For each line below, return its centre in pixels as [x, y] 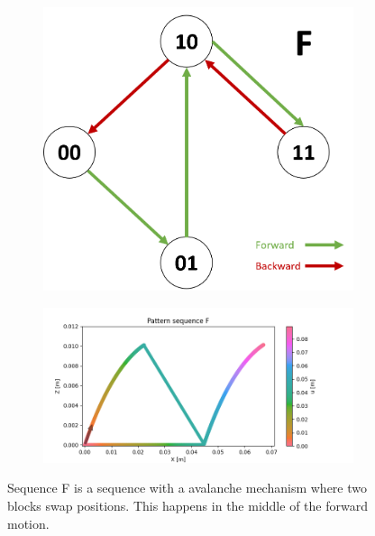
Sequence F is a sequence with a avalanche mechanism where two [187, 488]
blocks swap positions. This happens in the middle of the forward [187, 505]
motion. [28, 523]
